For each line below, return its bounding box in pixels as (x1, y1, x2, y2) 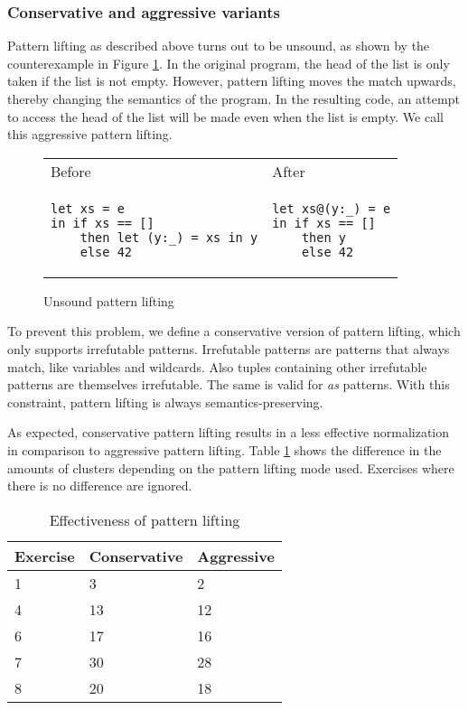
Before (51, 160, 91, 182)
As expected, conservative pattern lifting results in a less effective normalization (7, 423, 450, 442)
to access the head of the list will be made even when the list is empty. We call (7, 107, 444, 126)
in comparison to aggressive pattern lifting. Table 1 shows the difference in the (7, 440, 442, 459)
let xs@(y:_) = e (272, 201, 391, 216)
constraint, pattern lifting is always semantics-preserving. (7, 392, 323, 411)
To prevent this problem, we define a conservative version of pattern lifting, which (7, 322, 461, 341)
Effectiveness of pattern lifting (49, 509, 240, 530)
